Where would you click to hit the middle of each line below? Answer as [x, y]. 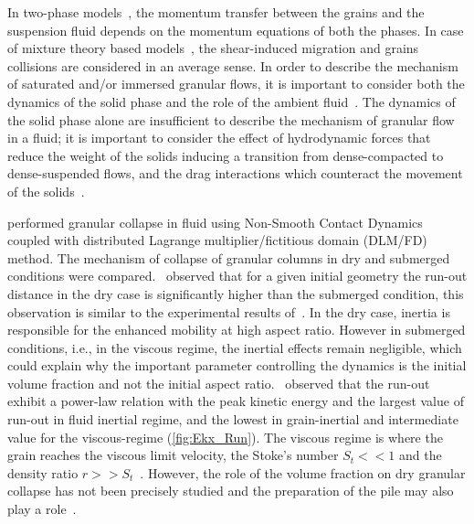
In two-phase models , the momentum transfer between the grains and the [216, 12]
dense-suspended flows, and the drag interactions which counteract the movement [235, 173]
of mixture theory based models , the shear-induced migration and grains [213, 48]
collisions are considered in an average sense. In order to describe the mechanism [233, 65]
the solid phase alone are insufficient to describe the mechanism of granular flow [231, 119]
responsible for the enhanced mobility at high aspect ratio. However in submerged [237, 330]
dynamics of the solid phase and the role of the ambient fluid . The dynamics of [232, 101]
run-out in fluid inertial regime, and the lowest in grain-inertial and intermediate [233, 419]
